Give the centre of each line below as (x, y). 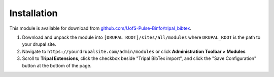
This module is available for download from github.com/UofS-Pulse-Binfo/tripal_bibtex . (100, 28)
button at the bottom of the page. (57, 65)
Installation (33, 13)
